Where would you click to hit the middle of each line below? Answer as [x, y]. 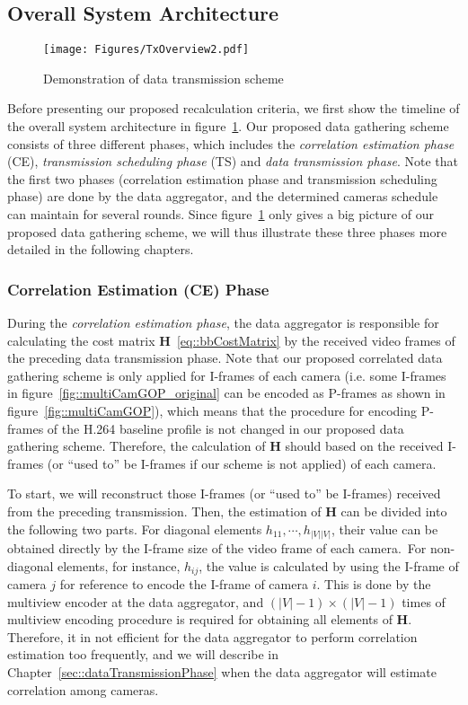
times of [424, 601]
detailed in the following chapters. [101, 249]
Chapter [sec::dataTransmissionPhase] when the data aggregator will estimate [222, 672]
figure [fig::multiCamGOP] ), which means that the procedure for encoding [212, 410]
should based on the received [364, 446]
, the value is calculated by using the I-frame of [329, 565]
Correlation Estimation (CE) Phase [138, 289]
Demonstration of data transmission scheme [163, 78]
